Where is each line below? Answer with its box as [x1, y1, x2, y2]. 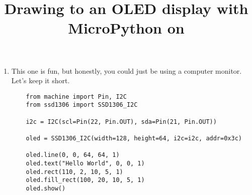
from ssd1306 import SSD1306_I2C [26, 101, 138, 109]
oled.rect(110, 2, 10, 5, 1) [26, 168, 123, 175]
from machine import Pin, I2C [26, 93, 127, 100]
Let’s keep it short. [11, 75, 70, 86]
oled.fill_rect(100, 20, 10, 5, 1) [26, 176, 145, 184]
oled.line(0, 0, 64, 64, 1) [26, 151, 120, 159]
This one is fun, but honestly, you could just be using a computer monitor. [11, 65, 242, 76]
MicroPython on [68, 18, 185, 38]
